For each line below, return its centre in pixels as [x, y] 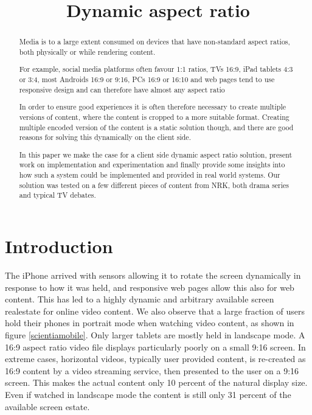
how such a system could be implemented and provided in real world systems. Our [150, 175]
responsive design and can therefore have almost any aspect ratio [122, 89]
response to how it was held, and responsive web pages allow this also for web [150, 287]
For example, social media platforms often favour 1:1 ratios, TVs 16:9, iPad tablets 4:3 [156, 69]
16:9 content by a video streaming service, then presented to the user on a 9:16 [152, 370]
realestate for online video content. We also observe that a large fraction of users [155, 311]
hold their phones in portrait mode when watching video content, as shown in [150, 323]
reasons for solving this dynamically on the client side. [105, 137]
